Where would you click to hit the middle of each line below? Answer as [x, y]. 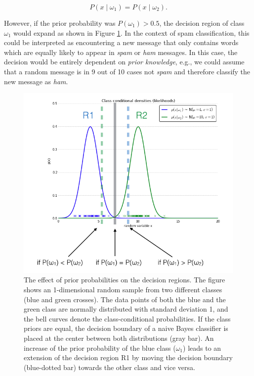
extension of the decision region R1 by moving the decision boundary [128, 357]
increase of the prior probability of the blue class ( [100, 348]
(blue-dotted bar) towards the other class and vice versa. [109, 367]
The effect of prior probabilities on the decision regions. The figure [125, 280]
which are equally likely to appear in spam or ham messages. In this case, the [121, 52]
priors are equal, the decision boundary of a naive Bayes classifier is [126, 328]
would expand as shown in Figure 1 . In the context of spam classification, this [131, 32]
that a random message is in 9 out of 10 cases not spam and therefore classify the [127, 71]
